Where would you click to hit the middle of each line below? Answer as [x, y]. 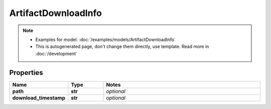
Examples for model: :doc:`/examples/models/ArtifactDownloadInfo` [105, 39]
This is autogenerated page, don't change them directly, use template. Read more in [122, 46]
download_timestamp [39, 97]
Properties [26, 72]
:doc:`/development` [56, 53]
